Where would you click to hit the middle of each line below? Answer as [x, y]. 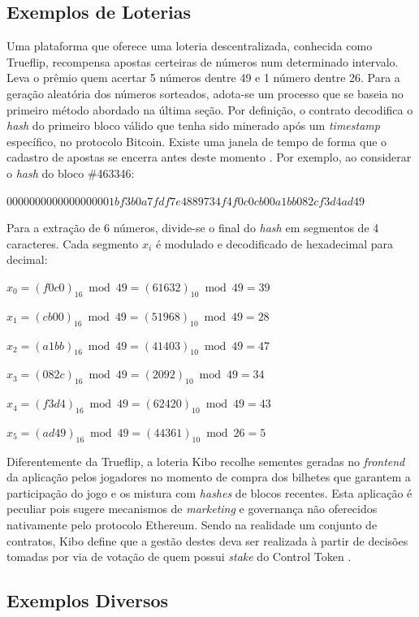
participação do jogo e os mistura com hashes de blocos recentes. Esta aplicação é [209, 492]
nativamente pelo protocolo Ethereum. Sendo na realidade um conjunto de [192, 525]
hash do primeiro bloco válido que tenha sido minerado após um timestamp [193, 125]
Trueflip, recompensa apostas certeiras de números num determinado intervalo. [203, 61]
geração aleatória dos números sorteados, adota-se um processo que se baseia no [205, 93]
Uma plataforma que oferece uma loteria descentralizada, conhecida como [190, 46]
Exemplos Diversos [88, 600]
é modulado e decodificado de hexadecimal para [274, 243]
